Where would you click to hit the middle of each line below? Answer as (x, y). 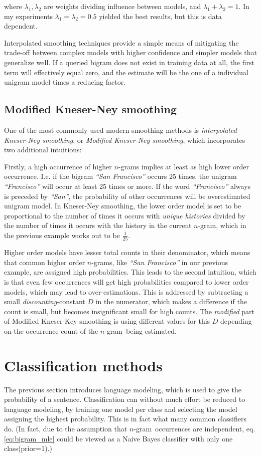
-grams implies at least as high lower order (184, 166)
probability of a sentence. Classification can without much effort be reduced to (125, 399)
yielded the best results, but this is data (160, 16)
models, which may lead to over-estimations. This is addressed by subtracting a (126, 291)
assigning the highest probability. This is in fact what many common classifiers (125, 419)
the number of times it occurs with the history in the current (98, 225)
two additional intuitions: (43, 150)
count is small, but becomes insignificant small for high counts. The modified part (129, 311)
